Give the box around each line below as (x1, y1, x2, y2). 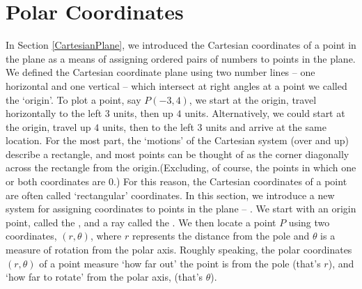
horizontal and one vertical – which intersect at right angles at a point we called (6, 78, 347, 93)
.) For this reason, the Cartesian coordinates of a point (113, 174, 347, 189)
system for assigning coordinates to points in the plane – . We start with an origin (6, 201, 356, 216)
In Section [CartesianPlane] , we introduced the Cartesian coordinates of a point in (6, 38, 356, 52)
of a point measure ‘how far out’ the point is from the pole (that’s (39, 256, 321, 270)
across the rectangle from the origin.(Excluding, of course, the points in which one (6, 160, 356, 175)
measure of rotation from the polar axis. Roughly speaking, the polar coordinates (6, 242, 352, 257)
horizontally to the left (6, 106, 102, 120)
